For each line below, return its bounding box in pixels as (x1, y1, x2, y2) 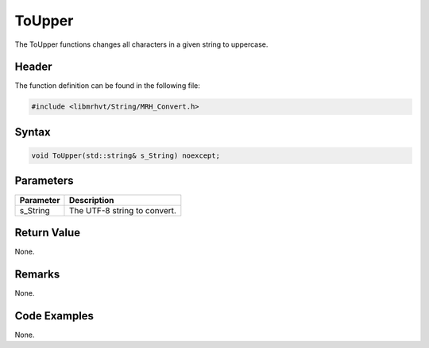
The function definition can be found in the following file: (14, 81, 200, 90)
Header (14, 60, 52, 74)
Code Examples (14, 309, 95, 323)
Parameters (14, 174, 74, 188)
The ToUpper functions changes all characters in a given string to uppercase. (14, 40, 269, 49)
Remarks (14, 267, 60, 281)
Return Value (14, 226, 81, 239)
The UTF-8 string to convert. (68, 205, 176, 216)
